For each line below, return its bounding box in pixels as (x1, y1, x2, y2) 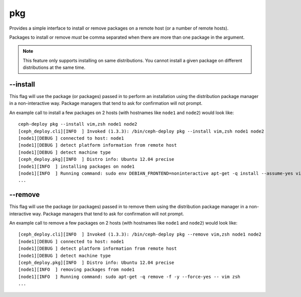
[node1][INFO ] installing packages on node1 (18, 163, 135, 169)
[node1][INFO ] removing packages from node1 (18, 267, 135, 272)
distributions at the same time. (23, 64, 85, 70)
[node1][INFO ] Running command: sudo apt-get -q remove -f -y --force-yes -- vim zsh (18, 274, 241, 279)
